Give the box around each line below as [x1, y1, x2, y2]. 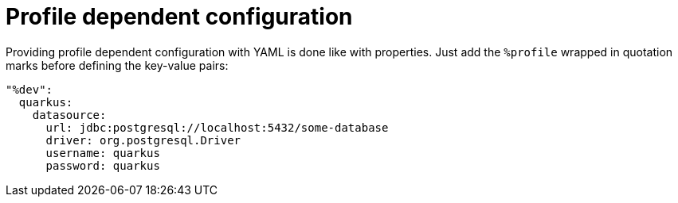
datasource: [32, 108, 107, 121]
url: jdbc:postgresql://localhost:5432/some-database [45, 121, 389, 134]
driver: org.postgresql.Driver [45, 133, 241, 147]
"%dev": [6, 82, 53, 96]
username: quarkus [45, 146, 160, 159]
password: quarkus [45, 159, 160, 172]
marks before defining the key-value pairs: [6, 58, 229, 72]
